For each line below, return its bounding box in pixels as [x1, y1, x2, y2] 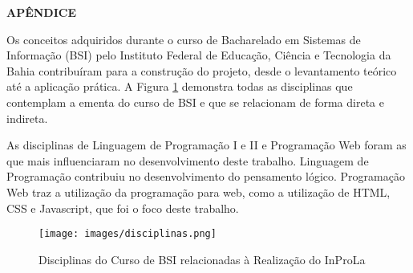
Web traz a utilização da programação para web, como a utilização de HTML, [6, 183, 391, 200]
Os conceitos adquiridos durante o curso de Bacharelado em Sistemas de [6, 31, 361, 47]
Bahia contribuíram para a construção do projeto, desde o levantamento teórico [6, 62, 397, 79]
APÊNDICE [6, 4, 77, 20]
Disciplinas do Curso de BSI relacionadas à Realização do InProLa [38, 251, 366, 267]
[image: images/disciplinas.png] [38, 228, 217, 240]
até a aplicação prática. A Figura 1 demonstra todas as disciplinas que [6, 78, 353, 95]
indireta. [6, 109, 48, 126]
